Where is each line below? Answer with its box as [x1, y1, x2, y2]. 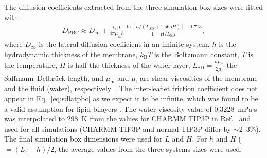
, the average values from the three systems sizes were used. [54, 143, 242, 154]
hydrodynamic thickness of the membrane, [4, 48, 138, 59]
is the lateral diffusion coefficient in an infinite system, [39, 39, 210, 49]
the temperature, [4, 59, 58, 70]
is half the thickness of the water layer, [68, 59, 190, 70]
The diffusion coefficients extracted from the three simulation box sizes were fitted [4, 2, 263, 12]
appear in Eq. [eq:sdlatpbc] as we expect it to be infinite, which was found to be [4, 93, 258, 103]
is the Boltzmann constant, [154, 48, 239, 59]
